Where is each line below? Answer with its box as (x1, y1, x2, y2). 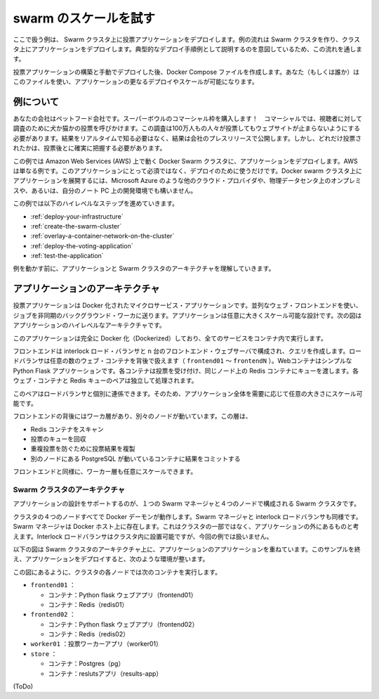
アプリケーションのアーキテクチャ (13, 283, 161, 295)
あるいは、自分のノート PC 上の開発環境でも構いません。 (31, 186, 197, 195)
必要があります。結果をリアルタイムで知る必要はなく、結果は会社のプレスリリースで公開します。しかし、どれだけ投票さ (13, 134, 362, 142)
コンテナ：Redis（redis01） (48, 600, 128, 608)
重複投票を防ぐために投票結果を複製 (30, 444, 135, 453)
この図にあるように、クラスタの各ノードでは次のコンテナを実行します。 (13, 567, 221, 576)
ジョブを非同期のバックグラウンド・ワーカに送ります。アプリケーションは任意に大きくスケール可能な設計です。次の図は (13, 311, 362, 319)
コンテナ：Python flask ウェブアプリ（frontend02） (48, 620, 199, 629)
